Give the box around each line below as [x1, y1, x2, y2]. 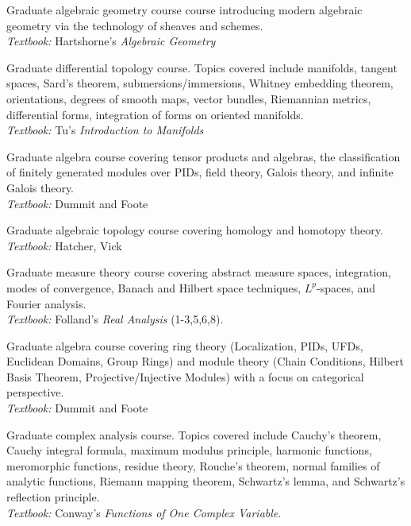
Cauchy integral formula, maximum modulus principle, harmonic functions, [6, 442, 372, 458]
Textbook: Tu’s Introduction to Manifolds [6, 122, 204, 138]
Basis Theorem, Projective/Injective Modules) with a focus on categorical [6, 368, 364, 385]
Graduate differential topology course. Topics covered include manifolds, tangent [6, 59, 398, 75]
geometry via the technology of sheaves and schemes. [6, 17, 263, 33]
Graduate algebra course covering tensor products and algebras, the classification [6, 148, 401, 164]
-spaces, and [317, 279, 376, 296]
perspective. [6, 384, 64, 400]
